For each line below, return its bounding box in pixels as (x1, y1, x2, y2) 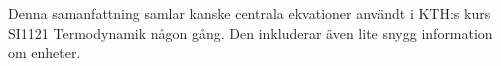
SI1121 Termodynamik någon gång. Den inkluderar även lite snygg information (8, 22, 493, 43)
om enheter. (8, 42, 81, 63)
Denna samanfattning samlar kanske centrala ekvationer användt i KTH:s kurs (8, 3, 491, 23)
